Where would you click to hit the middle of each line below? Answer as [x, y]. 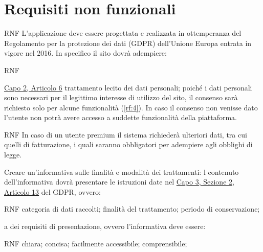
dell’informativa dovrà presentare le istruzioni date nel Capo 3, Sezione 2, [119, 182]
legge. [13, 155]
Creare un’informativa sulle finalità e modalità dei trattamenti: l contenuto [122, 171]
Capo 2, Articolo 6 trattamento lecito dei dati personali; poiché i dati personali [128, 87]
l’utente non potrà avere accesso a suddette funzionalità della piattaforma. [120, 117]
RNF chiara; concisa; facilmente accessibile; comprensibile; [96, 243]
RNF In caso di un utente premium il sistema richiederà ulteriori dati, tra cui [126, 134]
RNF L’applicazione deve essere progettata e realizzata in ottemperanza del [123, 33]
